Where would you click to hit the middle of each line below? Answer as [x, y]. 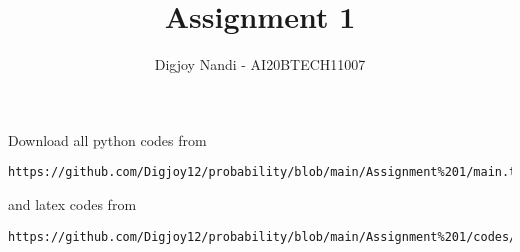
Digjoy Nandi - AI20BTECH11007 [260, 64]
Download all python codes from [107, 139]
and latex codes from [72, 203]
